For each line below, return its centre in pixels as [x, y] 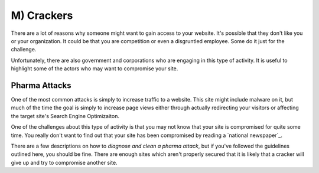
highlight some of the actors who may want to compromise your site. [95, 68]
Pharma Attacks [41, 85]
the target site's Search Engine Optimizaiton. [65, 116]
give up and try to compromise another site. [64, 162]
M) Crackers [42, 15]
